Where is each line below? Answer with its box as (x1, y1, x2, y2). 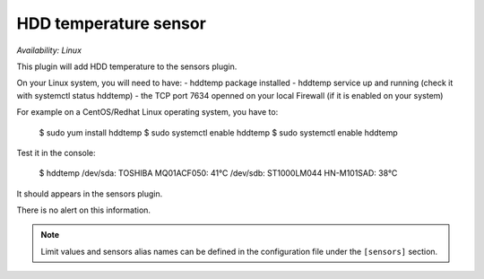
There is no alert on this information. (16, 205, 151, 215)
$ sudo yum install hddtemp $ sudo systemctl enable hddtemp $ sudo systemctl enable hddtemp (39, 126, 398, 138)
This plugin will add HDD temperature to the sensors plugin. (16, 61, 238, 72)
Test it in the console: (16, 147, 96, 158)
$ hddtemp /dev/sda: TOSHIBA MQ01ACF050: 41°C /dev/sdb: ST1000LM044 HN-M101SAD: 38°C (39, 168, 398, 179)
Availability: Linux (16, 45, 82, 56)
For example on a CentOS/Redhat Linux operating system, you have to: (16, 107, 279, 118)
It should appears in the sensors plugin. (16, 188, 163, 199)
